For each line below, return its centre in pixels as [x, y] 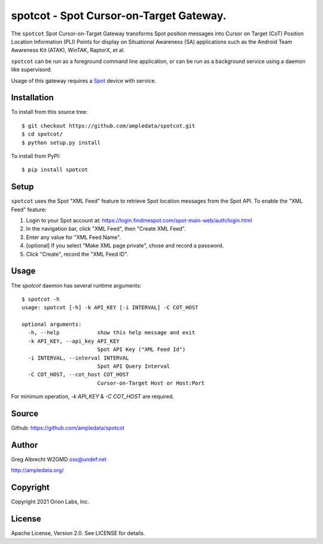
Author [25, 445]
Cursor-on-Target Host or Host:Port [151, 383]
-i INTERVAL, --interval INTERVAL [78, 358]
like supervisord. [31, 69]
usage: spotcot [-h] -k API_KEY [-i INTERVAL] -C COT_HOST [110, 308]
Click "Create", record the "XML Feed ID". [77, 254]
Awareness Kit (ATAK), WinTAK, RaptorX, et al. [68, 50]
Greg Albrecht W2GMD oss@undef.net [59, 460]
